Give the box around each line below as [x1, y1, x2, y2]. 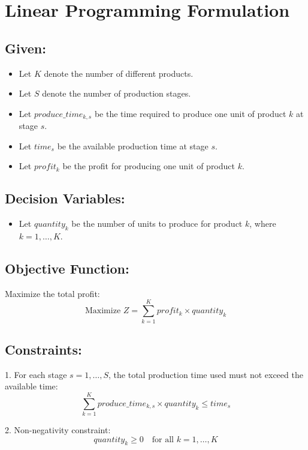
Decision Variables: [5, 189, 125, 208]
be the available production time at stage [57, 139, 209, 152]
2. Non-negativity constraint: [5, 424, 111, 436]
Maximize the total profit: [5, 287, 100, 299]
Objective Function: [5, 259, 129, 277]
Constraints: [5, 340, 82, 358]
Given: [5, 38, 46, 57]
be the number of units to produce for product [71, 217, 243, 230]
